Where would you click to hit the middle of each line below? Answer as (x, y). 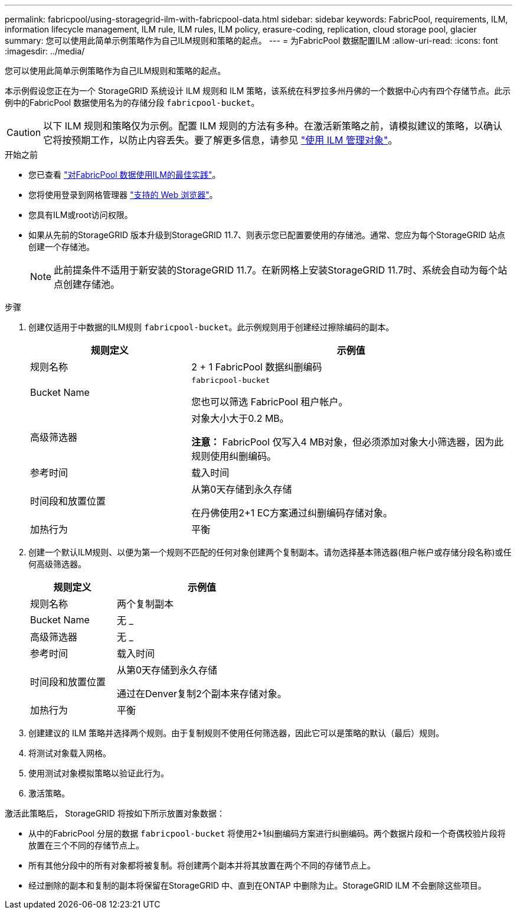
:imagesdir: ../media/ (45, 51)
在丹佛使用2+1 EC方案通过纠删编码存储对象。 (292, 513)
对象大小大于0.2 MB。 (240, 418)
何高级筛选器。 (57, 564)
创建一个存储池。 (61, 247)
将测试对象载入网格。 (70, 753)
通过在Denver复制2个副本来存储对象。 (202, 694)
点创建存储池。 (87, 284)
